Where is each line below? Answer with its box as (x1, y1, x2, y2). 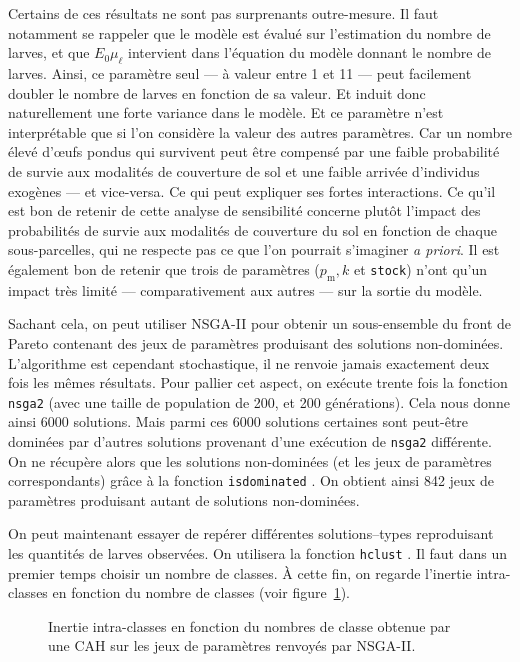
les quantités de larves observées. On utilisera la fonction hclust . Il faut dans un (8, 543, 508, 564)
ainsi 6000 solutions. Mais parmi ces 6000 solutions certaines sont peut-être (8, 411, 469, 432)
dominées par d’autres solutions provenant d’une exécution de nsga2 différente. (8, 430, 492, 451)
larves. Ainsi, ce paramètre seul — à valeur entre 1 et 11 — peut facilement (8, 62, 472, 83)
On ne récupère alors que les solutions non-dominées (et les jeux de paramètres (8, 450, 492, 471)
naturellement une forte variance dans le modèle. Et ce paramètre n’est (8, 102, 444, 123)
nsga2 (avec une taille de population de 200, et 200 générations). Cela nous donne (8, 391, 510, 412)
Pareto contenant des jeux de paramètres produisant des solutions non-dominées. (8, 332, 504, 353)
